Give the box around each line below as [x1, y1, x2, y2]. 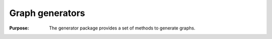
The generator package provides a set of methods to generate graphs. [49, 25, 196, 31]
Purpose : [9, 25, 29, 31]
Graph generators [9, 7, 85, 18]
